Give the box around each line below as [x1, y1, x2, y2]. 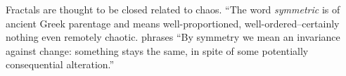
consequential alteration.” [6, 57, 115, 72]
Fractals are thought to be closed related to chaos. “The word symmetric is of [6, 2, 340, 16]
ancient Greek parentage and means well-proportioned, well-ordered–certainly [6, 15, 340, 30]
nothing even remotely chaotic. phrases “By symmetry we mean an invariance [6, 30, 340, 44]
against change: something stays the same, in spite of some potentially [6, 43, 309, 58]
